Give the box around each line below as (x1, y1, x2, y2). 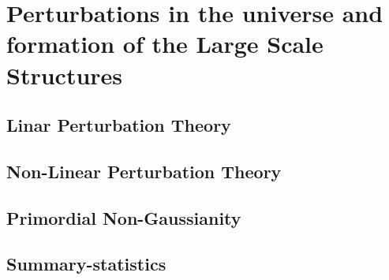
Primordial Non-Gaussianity (6, 205, 241, 230)
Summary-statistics (6, 252, 166, 276)
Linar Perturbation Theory (6, 113, 231, 137)
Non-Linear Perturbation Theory (6, 159, 282, 183)
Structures (6, 58, 123, 91)
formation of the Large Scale (6, 28, 324, 60)
